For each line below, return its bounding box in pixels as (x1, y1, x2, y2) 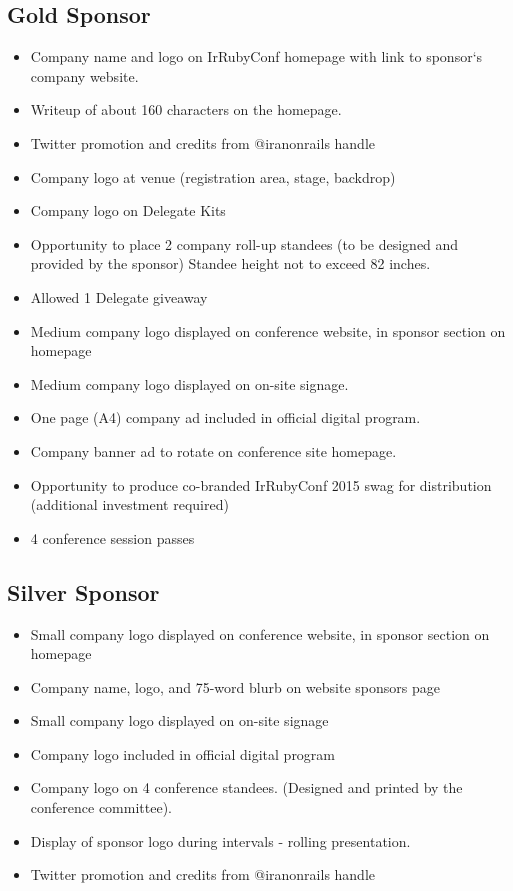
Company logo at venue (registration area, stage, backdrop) (30, 166, 396, 187)
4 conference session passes (30, 527, 195, 548)
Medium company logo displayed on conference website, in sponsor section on (30, 320, 506, 341)
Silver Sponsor (7, 576, 160, 607)
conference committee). (30, 797, 172, 818)
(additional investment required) (30, 494, 229, 515)
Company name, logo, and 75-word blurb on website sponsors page (30, 676, 440, 697)
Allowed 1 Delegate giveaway (30, 286, 208, 307)
